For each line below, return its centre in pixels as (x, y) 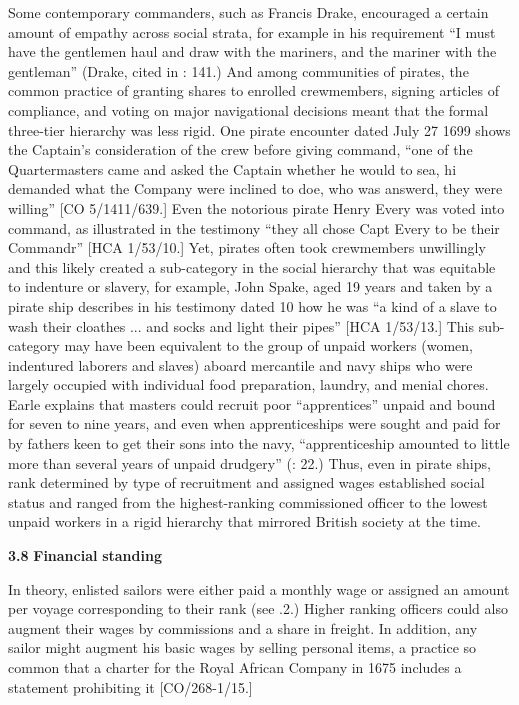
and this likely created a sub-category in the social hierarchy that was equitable (252, 266)
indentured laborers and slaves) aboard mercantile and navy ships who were (240, 364)
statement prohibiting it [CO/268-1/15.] (130, 686)
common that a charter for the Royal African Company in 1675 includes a (235, 667)
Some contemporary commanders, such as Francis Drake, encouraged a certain (248, 12)
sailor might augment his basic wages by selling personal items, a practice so (242, 647)
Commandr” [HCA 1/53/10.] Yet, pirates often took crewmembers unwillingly (247, 247)
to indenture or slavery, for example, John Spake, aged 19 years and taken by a (250, 286)
